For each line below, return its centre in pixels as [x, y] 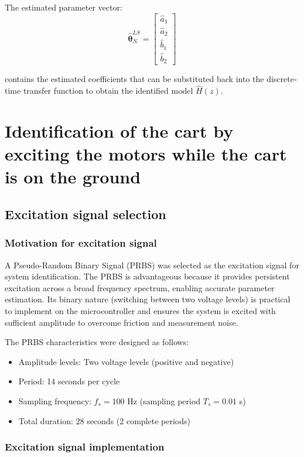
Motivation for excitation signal [81, 243]
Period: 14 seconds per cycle [69, 381]
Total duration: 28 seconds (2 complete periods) [104, 420]
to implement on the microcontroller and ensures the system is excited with [140, 310]
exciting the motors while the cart [146, 154]
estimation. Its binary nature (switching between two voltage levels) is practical [148, 299]
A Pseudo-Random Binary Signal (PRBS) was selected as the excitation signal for [152, 265]
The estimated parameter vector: [64, 7]
